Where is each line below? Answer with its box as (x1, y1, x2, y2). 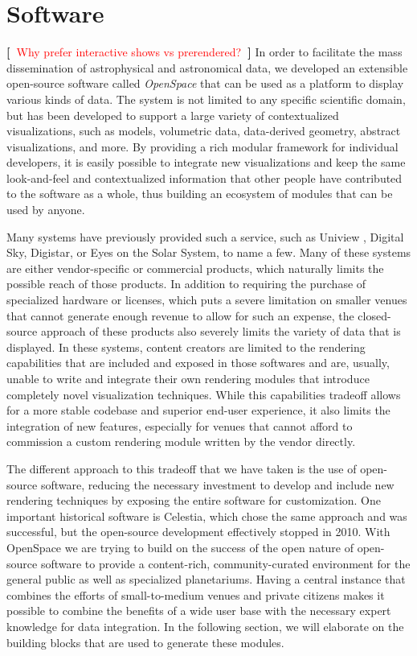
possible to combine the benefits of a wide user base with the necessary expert (6, 602, 391, 619)
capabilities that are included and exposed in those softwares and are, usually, (6, 354, 390, 371)
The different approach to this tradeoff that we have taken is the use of (6, 460, 357, 477)
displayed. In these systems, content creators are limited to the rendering (6, 338, 366, 355)
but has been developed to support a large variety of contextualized (6, 106, 339, 123)
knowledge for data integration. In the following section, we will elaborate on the (6, 617, 404, 634)
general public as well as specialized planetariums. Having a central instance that (6, 571, 406, 588)
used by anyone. (6, 201, 85, 218)
